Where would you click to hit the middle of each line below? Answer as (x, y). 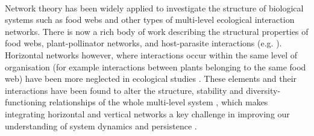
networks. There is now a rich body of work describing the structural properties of (157, 31)
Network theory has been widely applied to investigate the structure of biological (154, 8)
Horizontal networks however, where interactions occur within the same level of (151, 54)
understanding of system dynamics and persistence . (101, 125)
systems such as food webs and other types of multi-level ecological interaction (150, 20)
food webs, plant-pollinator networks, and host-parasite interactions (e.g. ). (143, 43)
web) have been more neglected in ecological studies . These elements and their (151, 79)
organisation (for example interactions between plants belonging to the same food (155, 66)
